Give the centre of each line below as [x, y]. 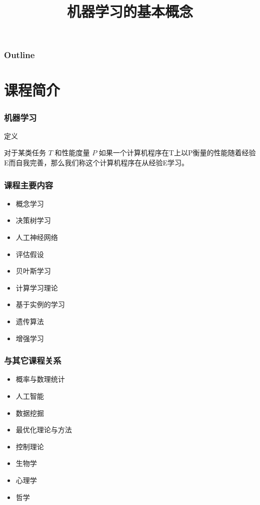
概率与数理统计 [40, 379]
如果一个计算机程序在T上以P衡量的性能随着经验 [177, 153]
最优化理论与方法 [44, 430]
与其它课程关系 [33, 360]
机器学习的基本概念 [130, 11]
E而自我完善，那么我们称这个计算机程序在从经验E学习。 [96, 163]
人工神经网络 [37, 237]
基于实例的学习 [40, 304]
